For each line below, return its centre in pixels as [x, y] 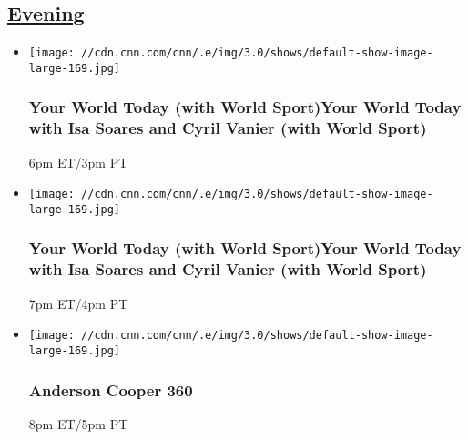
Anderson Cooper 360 [111, 389]
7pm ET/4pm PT [78, 303]
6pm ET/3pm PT [78, 162]
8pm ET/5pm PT [78, 423]
